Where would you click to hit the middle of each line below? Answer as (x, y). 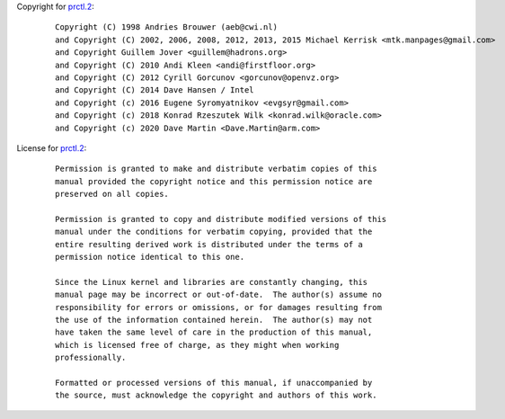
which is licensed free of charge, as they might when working (197, 345)
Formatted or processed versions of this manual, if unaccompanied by (214, 383)
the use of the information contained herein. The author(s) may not (214, 320)
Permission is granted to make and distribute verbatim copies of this (216, 169)
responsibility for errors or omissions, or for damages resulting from (218, 307)
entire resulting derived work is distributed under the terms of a (209, 244)
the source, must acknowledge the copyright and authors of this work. (216, 395)
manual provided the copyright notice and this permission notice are (214, 181)
